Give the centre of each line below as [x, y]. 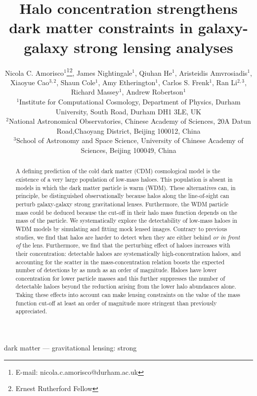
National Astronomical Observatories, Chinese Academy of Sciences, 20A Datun [130, 121]
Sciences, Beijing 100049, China [128, 150]
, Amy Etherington [127, 82]
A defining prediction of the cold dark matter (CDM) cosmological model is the [118, 171]
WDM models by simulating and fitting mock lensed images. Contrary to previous [121, 228]
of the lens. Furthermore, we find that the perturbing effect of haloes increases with [123, 245]
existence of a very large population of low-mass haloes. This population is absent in [124, 179]
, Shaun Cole [76, 82]
